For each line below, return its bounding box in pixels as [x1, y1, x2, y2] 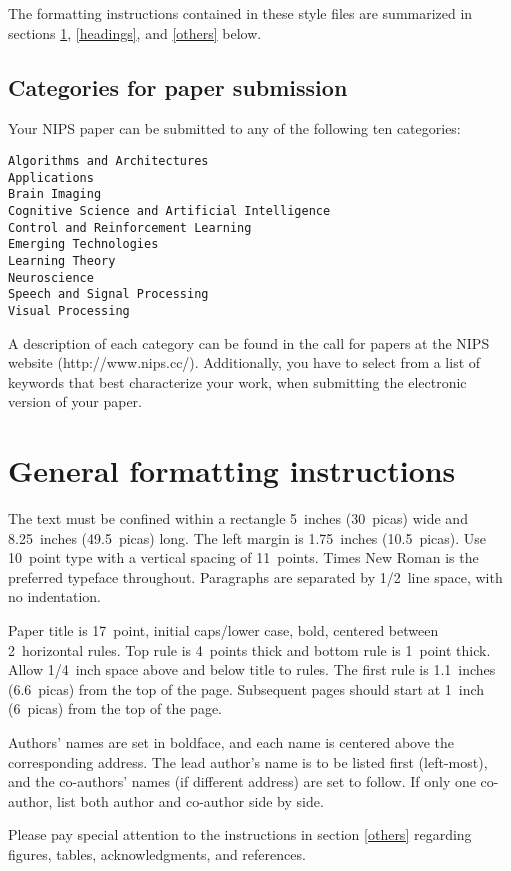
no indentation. [8, 586, 101, 607]
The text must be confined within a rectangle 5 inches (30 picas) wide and [8, 508, 468, 529]
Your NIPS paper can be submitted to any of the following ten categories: [8, 118, 461, 139]
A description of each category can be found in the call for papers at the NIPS [8, 332, 490, 353]
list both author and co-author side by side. [57, 790, 324, 811]
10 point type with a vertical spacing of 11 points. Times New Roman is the [8, 547, 479, 568]
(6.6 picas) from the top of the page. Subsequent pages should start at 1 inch [8, 678, 485, 699]
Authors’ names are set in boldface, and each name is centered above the [8, 731, 455, 752]
